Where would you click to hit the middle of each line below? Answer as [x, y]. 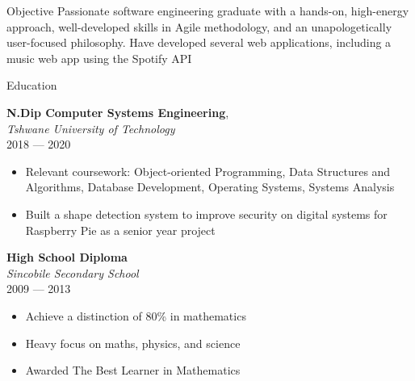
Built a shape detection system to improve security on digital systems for [206, 214]
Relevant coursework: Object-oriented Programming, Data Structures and [208, 171]
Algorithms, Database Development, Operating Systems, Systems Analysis [210, 187]
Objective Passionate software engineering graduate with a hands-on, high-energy [208, 10]
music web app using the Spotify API [99, 58]
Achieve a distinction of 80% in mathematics [136, 315]
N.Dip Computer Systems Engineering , [118, 112]
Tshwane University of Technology [91, 128]
